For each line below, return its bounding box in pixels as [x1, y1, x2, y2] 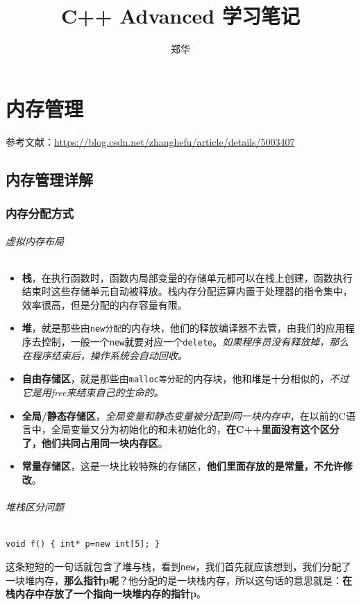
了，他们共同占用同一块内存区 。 [22, 435, 168, 450]
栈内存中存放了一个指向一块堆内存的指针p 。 [6, 586, 206, 601]
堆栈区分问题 [6, 500, 64, 514]
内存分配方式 [6, 204, 74, 221]
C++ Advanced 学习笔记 [61, 1, 300, 30]
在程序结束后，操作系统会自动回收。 [22, 348, 187, 362]
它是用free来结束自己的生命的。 [22, 385, 164, 400]
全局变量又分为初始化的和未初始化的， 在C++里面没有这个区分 [51, 422, 339, 436]
